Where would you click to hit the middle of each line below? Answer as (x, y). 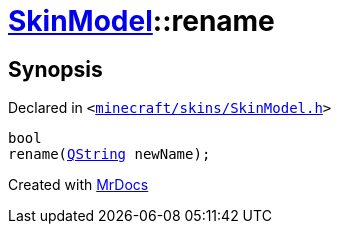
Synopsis (55, 69)
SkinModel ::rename (141, 21)
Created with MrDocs (78, 185)
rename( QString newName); (109, 154)
